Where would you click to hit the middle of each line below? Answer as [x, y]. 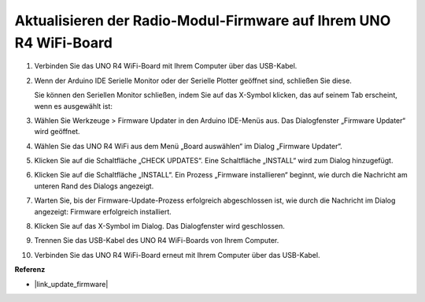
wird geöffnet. [57, 132]
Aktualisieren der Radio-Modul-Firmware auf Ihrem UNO [203, 21]
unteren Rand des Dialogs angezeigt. [94, 186]
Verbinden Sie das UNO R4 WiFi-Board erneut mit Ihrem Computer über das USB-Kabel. [177, 255]
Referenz [30, 270]
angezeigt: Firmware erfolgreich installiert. [103, 211]
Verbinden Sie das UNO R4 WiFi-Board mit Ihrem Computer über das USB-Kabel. [166, 66]
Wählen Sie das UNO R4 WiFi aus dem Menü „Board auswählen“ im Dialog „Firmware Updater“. [188, 146]
